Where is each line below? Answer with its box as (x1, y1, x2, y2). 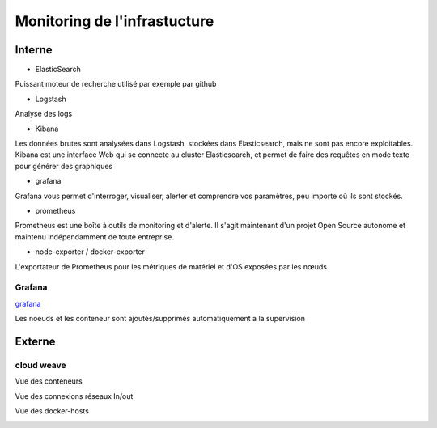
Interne (15, 43, 53, 57)
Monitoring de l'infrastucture (15, 12, 214, 30)
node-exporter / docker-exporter (35, 247, 146, 256)
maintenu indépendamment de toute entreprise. (15, 231, 174, 242)
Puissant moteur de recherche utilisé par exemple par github (15, 79, 217, 89)
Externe (15, 334, 56, 348)
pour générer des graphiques (15, 161, 113, 171)
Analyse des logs (15, 109, 73, 119)
